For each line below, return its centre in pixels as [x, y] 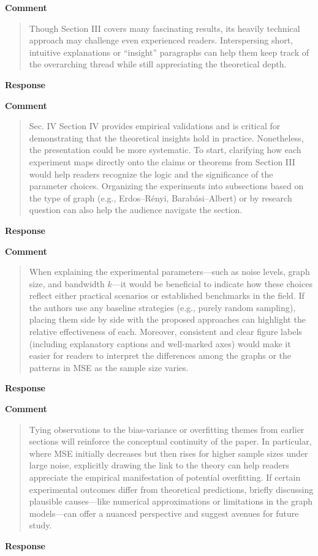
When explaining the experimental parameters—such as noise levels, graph [169, 272]
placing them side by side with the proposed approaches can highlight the [167, 319]
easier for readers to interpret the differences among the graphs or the [160, 355]
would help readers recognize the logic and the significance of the [151, 174]
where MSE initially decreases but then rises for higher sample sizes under [168, 453]
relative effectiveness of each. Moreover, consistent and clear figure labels [165, 332]
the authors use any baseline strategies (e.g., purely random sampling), [162, 307]
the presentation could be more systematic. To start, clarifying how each [165, 150]
